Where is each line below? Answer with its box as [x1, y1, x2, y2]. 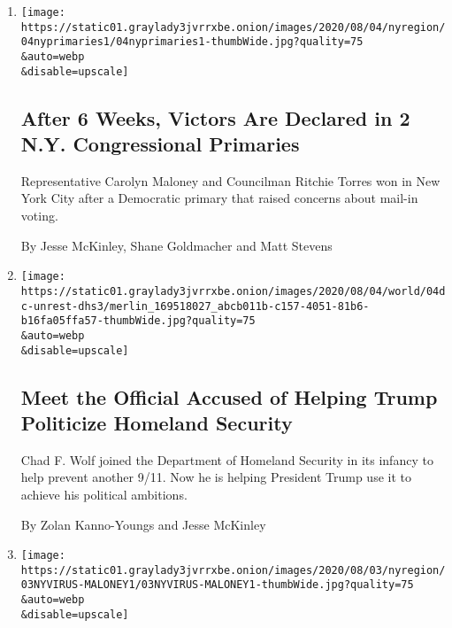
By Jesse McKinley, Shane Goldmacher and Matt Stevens [20, 236, 333, 254]
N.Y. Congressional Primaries [20, 130, 300, 158]
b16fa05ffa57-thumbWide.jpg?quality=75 [20, 314, 256, 328]
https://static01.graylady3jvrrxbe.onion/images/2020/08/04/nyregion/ [20, 20, 446, 34]
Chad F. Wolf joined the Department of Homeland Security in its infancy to [20, 450, 433, 469]
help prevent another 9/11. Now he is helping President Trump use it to [20, 468, 411, 486]
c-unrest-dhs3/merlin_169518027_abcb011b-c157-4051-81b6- [20, 299, 370, 313]
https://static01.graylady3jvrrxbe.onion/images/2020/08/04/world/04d [20, 284, 446, 298]
